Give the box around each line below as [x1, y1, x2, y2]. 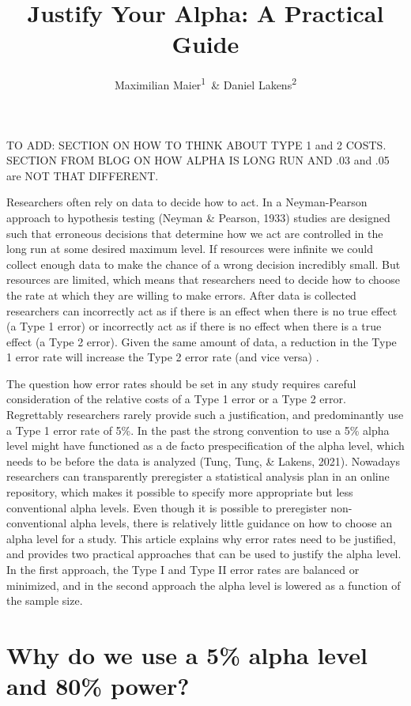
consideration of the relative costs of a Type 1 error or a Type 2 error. [6, 391, 346, 407]
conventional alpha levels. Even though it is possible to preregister [6, 499, 327, 515]
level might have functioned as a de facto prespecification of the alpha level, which [6, 437, 405, 454]
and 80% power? [6, 670, 190, 702]
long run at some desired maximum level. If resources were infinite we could [6, 240, 374, 257]
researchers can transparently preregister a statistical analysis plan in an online [6, 468, 390, 485]
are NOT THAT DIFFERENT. [6, 167, 159, 183]
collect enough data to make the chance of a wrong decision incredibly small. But [6, 255, 401, 272]
